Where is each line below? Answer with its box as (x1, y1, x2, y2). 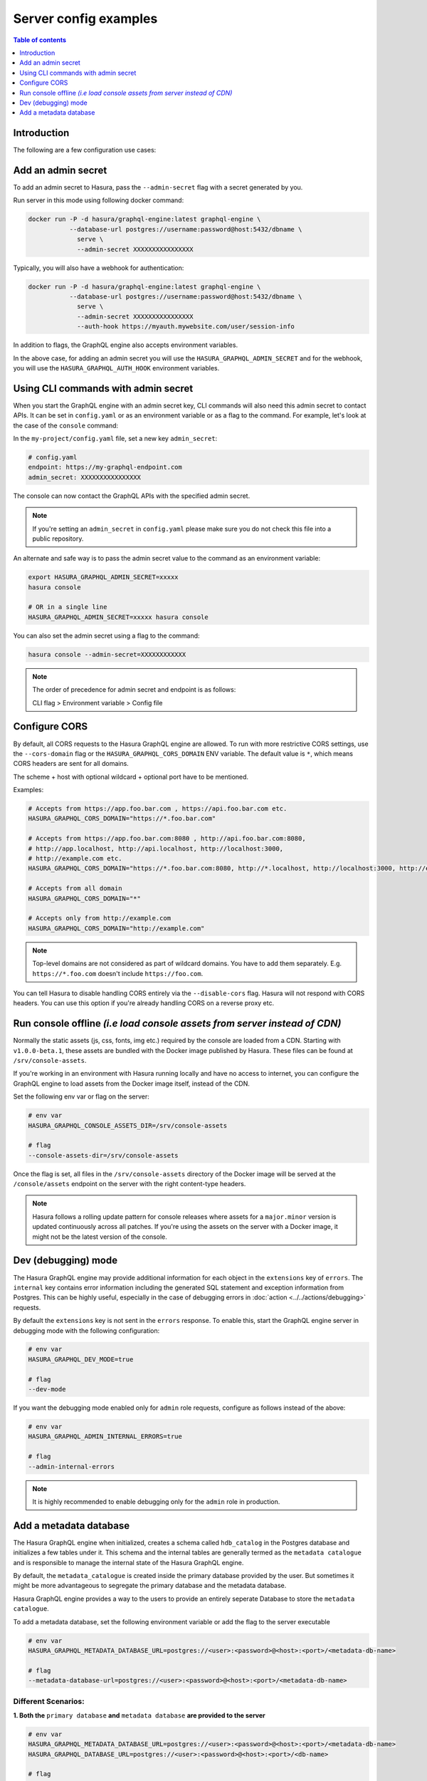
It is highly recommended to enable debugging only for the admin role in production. (32, 1497, 280, 1506)
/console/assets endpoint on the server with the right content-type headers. (13, 1180, 246, 1188)
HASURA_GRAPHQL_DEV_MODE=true (28, 1355, 134, 1364)
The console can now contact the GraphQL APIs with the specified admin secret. (13, 492, 251, 500)
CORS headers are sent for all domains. (13, 759, 130, 768)
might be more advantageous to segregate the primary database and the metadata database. (13, 1582, 287, 1590)
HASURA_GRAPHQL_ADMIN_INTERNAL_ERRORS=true (28, 1433, 183, 1440)
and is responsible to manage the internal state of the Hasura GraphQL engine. (13, 1558, 244, 1567)
